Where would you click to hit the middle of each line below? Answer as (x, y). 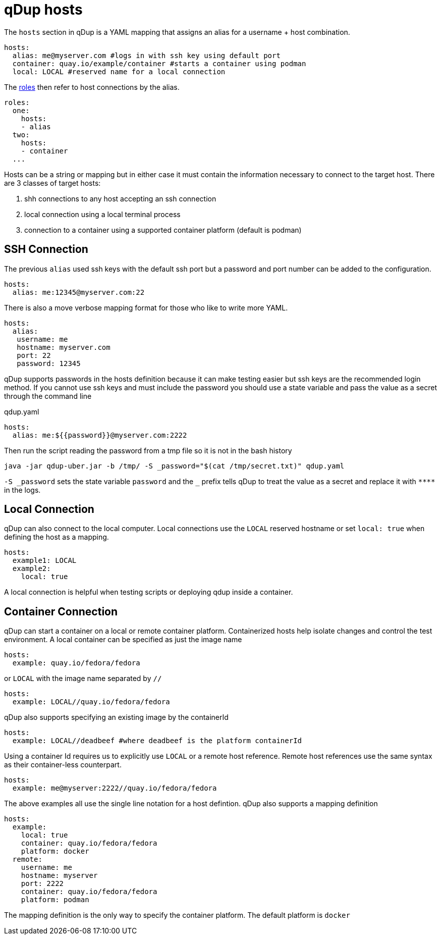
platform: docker (55, 851)
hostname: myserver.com (64, 347)
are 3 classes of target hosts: (52, 183)
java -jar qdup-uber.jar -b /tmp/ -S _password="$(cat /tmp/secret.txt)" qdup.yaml (174, 466)
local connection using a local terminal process (102, 214)
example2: (32, 569)
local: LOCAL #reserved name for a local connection (119, 71)
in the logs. (22, 490)
